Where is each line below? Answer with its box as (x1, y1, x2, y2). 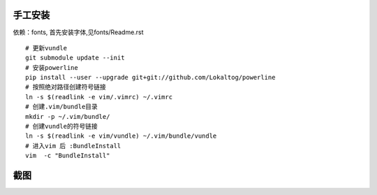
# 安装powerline (25, 64, 78, 71)
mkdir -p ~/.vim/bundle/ (25, 113, 110, 120)
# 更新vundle (25, 44, 68, 52)
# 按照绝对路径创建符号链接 (25, 83, 106, 91)
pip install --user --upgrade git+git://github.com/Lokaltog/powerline (25, 73, 276, 82)
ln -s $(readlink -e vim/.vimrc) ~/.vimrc (25, 93, 173, 101)
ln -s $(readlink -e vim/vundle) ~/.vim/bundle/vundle (25, 132, 217, 140)
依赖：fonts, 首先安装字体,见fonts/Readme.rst (13, 28, 144, 36)
